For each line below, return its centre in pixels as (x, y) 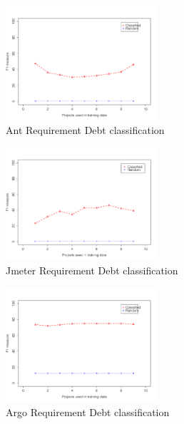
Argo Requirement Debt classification (88, 412)
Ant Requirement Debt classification (85, 130)
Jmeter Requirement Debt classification (92, 270)
